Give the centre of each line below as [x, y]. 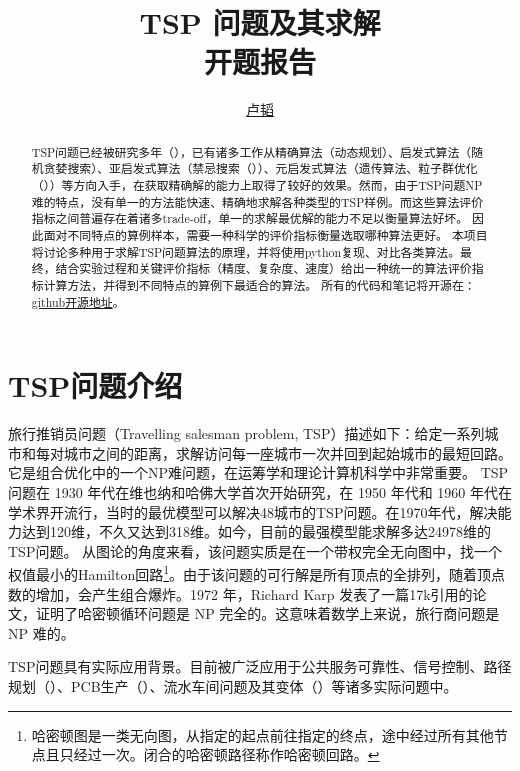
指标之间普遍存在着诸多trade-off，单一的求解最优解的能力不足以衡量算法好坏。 [250, 218]
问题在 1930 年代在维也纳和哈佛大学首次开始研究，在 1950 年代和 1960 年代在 [260, 491]
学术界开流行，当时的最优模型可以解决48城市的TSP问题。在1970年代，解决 [253, 511]
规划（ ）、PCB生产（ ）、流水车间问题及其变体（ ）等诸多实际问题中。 [233, 685]
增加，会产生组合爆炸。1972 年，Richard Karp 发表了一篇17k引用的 [254, 593]
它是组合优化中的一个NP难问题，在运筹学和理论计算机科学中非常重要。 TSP [258, 472]
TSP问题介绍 [95, 385]
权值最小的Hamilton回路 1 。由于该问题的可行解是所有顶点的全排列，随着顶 [250, 573]
